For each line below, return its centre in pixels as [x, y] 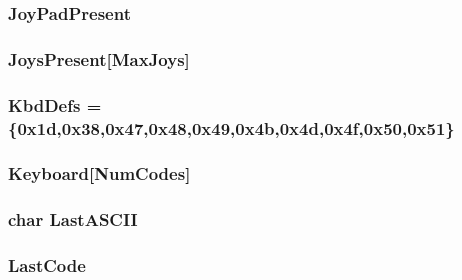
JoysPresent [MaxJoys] [99, 58]
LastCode [47, 265]
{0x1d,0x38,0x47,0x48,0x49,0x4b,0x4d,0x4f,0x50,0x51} [231, 127]
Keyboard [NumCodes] [99, 173]
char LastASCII [73, 219]
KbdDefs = [55, 104]
